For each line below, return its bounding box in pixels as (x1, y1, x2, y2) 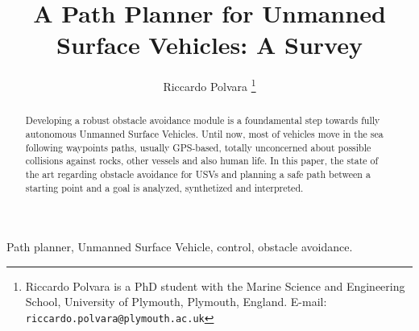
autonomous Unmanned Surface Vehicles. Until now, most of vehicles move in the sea (25, 127, 384, 141)
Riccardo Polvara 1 (163, 76, 256, 94)
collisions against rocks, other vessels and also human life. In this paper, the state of (25, 154, 379, 168)
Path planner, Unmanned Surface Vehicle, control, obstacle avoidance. (6, 238, 353, 255)
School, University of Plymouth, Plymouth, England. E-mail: (25, 293, 327, 310)
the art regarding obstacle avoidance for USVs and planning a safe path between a (25, 167, 371, 180)
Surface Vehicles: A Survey (56, 28, 363, 61)
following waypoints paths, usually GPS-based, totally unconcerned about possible (25, 140, 371, 154)
